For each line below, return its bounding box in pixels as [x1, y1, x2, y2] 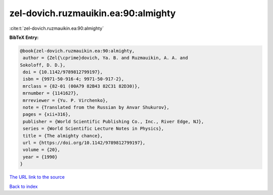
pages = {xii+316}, [23, 112, 71, 117]
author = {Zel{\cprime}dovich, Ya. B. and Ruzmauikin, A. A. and [23, 55, 188, 61]
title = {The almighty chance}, [23, 133, 103, 138]
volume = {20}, [23, 147, 61, 153]
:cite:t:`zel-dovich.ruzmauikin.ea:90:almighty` [9, 25, 104, 31]
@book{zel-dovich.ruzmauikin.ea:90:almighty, [20, 48, 135, 54]
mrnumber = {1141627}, [23, 90, 79, 96]
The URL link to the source [9, 174, 65, 180]
